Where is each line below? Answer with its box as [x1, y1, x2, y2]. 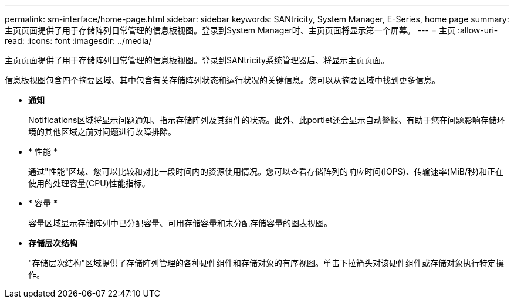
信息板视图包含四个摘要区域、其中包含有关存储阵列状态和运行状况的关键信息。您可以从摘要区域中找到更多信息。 [5, 75, 440, 85]
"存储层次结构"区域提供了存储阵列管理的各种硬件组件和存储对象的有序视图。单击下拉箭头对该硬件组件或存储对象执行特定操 [28, 258, 505, 268]
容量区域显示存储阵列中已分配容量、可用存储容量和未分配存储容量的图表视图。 [28, 218, 332, 228]
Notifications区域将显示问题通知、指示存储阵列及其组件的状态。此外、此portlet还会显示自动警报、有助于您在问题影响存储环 [28, 115, 505, 125]
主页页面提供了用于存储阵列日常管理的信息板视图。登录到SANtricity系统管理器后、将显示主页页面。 [5, 55, 389, 65]
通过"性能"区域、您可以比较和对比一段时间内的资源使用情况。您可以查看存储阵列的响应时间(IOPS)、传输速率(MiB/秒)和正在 [28, 166, 504, 176]
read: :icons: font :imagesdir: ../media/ [5, 36, 152, 46]
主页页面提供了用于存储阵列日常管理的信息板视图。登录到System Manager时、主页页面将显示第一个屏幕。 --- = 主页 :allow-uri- [5, 25, 498, 35]
